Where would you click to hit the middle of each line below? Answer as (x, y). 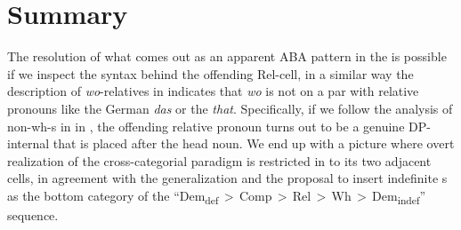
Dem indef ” (399, 196)
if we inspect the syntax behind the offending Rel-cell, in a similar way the (210, 73)
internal (28, 143)
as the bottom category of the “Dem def (113, 196)
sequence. (33, 215)
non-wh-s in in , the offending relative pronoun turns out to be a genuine (206, 126)
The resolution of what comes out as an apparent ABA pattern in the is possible (227, 56)
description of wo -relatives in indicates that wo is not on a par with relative (213, 91)
